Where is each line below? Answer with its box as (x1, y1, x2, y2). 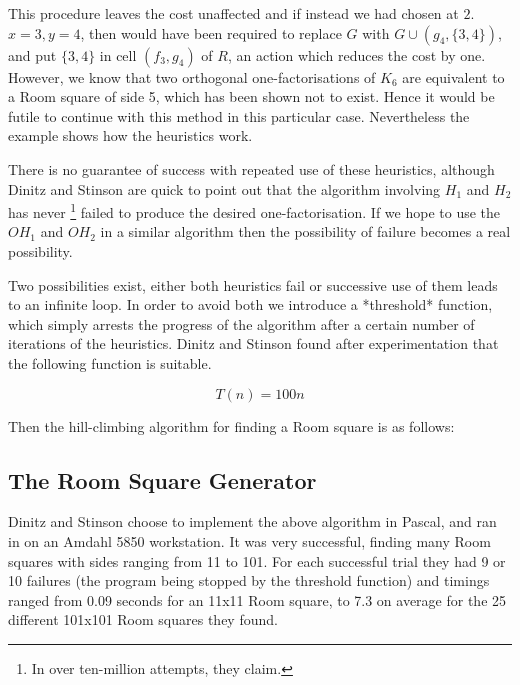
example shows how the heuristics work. (8, 125, 253, 146)
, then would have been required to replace (80, 22, 342, 43)
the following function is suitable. (8, 352, 212, 373)
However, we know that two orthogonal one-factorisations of (8, 66, 376, 87)
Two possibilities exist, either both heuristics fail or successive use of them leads (8, 274, 498, 295)
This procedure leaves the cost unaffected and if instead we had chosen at (8, 3, 459, 23)
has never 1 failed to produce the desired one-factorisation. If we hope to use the (8, 199, 501, 222)
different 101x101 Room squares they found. (8, 609, 278, 630)
